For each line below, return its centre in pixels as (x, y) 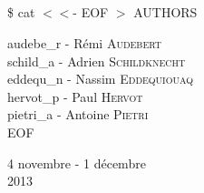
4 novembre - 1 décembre (77, 163)
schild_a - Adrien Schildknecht (97, 61)
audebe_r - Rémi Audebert (84, 42)
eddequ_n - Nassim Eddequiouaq (100, 79)
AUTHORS (165, 12)
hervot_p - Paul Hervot (75, 96)
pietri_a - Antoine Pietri (78, 114)
